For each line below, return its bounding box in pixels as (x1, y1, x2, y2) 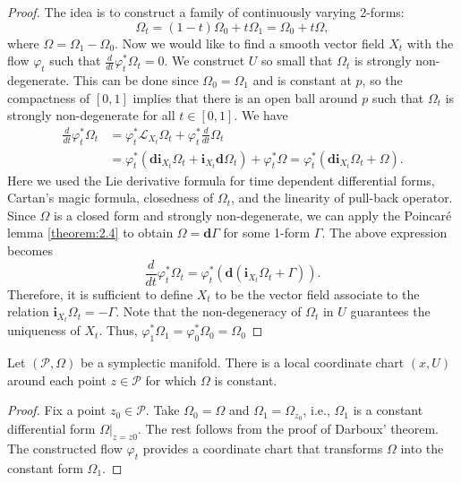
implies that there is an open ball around (132, 88, 358, 107)
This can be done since (73, 70, 199, 89)
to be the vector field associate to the (215, 284, 420, 303)
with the (406, 33, 454, 52)
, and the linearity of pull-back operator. (231, 188, 453, 207)
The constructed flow (7, 439, 123, 458)
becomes (7, 241, 54, 260)
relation (7, 302, 49, 321)
